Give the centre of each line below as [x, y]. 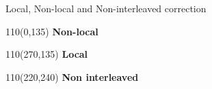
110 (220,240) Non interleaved [72, 76]
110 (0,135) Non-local [52, 31]
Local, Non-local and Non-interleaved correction [106, 8]
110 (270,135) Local [47, 54]
